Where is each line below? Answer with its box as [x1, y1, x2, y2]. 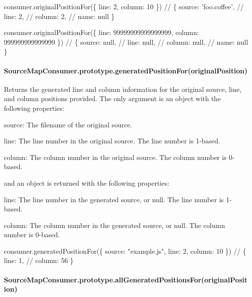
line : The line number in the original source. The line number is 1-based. [4, 136, 220, 146]
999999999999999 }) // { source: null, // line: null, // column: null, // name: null [4, 36, 248, 47]
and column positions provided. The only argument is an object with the [4, 93, 221, 104]
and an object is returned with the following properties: [4, 177, 169, 188]
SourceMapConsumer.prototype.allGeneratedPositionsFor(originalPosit [4, 274, 248, 284]
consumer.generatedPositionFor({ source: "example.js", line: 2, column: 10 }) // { [4, 245, 246, 256]
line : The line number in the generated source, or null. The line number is [4, 194, 224, 204]
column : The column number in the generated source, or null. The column [4, 220, 225, 230]
